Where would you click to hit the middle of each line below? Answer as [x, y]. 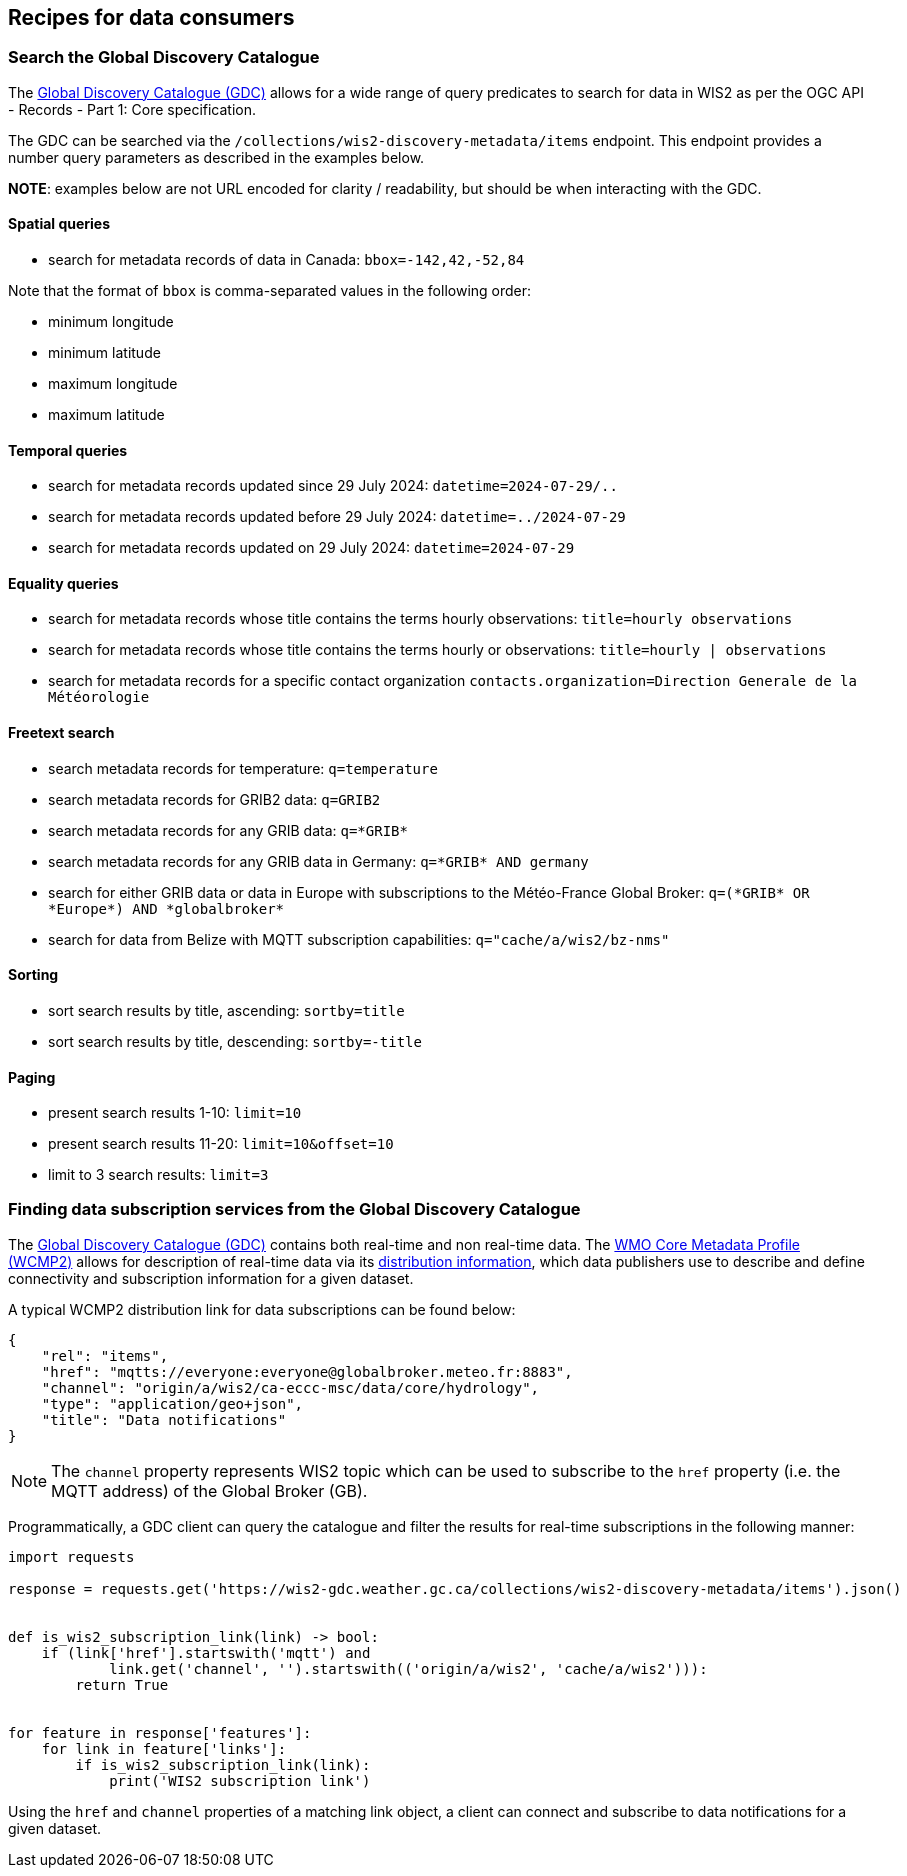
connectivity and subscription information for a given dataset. [211, 1278]
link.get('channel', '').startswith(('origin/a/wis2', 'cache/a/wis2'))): [408, 1668]
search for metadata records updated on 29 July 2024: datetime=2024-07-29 [311, 548]
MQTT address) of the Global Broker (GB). [209, 1490]
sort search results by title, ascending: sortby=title [226, 1010]
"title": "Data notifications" [164, 1419]
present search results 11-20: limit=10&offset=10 [221, 1144]
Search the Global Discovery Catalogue [164, 57]
